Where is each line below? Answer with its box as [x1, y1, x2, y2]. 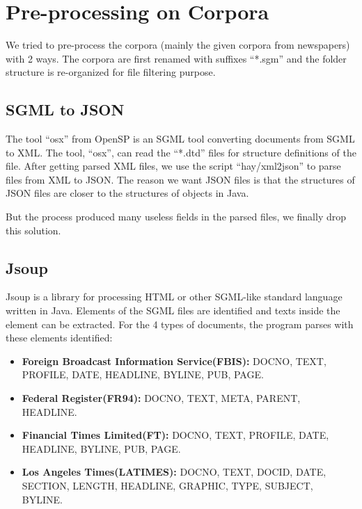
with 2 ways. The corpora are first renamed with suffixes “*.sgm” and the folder [6, 51, 347, 65]
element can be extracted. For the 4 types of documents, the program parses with [6, 316, 354, 331]
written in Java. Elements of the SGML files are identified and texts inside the [6, 303, 340, 318]
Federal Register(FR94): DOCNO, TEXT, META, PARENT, [22, 391, 301, 405]
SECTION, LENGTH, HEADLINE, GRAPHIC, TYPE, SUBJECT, [22, 478, 313, 492]
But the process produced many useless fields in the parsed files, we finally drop [6, 209, 347, 224]
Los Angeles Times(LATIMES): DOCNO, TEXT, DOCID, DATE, [22, 464, 326, 479]
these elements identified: [6, 330, 113, 345]
